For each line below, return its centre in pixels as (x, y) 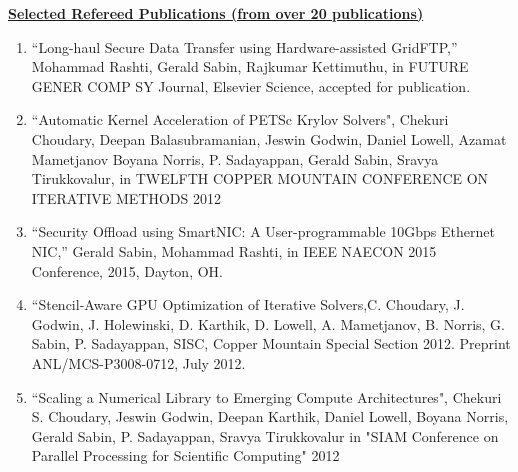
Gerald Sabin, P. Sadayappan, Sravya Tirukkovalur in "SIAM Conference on (265, 435)
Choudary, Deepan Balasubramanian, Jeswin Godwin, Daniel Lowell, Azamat (269, 138)
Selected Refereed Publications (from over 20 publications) (216, 13)
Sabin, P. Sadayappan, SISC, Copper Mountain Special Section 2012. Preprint (271, 343)
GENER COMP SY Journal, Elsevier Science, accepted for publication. (251, 85)
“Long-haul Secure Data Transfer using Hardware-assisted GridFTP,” (244, 46)
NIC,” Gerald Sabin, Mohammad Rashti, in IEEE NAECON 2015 (234, 250)
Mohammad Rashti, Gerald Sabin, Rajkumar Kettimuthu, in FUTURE (250, 66)
